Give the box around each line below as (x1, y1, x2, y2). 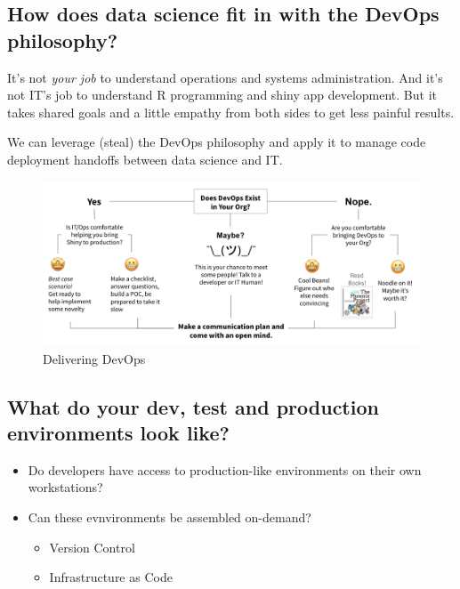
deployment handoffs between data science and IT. (7, 149, 283, 168)
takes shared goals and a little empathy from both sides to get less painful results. (7, 102, 455, 121)
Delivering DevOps (43, 349, 146, 367)
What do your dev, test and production (7, 392, 379, 420)
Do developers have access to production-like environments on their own (28, 460, 422, 479)
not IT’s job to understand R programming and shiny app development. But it (7, 85, 437, 104)
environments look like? (7, 419, 230, 447)
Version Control (49, 537, 135, 556)
